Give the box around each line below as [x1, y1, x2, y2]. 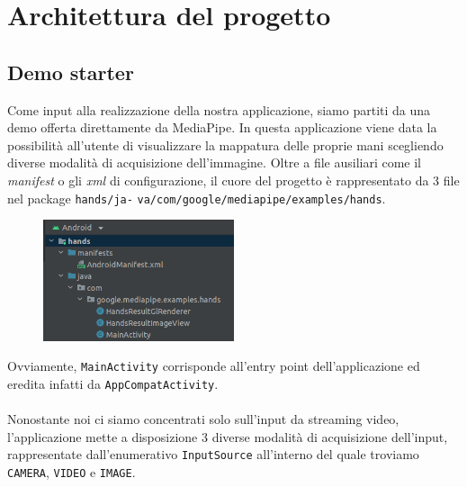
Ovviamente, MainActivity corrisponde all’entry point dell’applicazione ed [7, 356, 420, 375]
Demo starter [7, 58, 134, 86]
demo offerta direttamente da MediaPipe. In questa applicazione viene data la [7, 118, 437, 137]
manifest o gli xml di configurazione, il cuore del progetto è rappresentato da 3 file [7, 170, 460, 189]
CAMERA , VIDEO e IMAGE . [7, 463, 136, 482]
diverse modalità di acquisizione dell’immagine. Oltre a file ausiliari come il [7, 153, 422, 172]
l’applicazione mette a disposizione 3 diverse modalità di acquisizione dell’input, [7, 427, 448, 446]
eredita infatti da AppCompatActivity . [7, 374, 219, 392]
